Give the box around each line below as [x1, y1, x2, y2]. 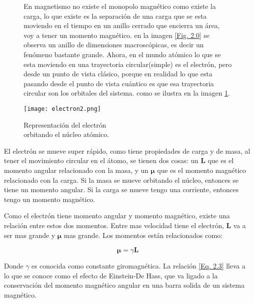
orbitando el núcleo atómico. [24, 129, 109, 139]
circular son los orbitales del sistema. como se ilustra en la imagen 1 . [24, 88, 230, 98]
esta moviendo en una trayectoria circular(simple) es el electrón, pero [24, 59, 232, 69]
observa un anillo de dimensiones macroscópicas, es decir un [24, 39, 204, 50]
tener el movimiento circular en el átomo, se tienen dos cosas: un [4, 155, 198, 166]
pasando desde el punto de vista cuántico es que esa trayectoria [24, 78, 214, 88]
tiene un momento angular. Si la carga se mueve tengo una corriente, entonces [4, 184, 239, 195]
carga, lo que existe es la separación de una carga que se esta [24, 10, 207, 21]
